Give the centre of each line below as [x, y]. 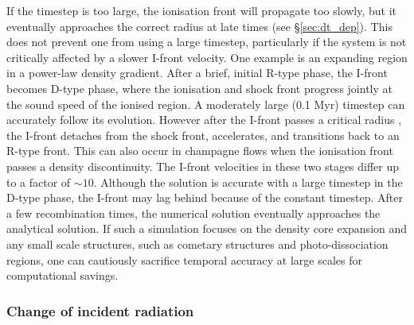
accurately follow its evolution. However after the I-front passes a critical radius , [204, 120]
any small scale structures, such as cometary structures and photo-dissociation [197, 244]
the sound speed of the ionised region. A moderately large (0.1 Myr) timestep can [206, 104]
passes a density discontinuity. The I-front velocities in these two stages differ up [203, 166]
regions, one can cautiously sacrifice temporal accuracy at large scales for [185, 259]
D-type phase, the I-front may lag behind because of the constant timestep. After [205, 197]
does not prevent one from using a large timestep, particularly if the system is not [207, 42]
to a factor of [39, 182]
